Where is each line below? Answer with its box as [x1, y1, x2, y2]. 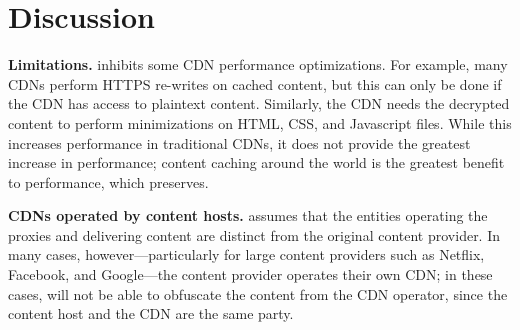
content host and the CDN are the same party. [8, 303, 294, 324]
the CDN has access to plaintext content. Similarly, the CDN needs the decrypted [8, 93, 510, 114]
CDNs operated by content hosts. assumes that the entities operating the [8, 205, 488, 226]
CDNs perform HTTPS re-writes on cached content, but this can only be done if [8, 73, 502, 94]
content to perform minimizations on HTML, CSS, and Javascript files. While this [8, 112, 512, 133]
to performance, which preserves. [8, 171, 209, 192]
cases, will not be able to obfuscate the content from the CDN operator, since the [8, 283, 508, 304]
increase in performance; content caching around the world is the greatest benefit [8, 152, 505, 173]
